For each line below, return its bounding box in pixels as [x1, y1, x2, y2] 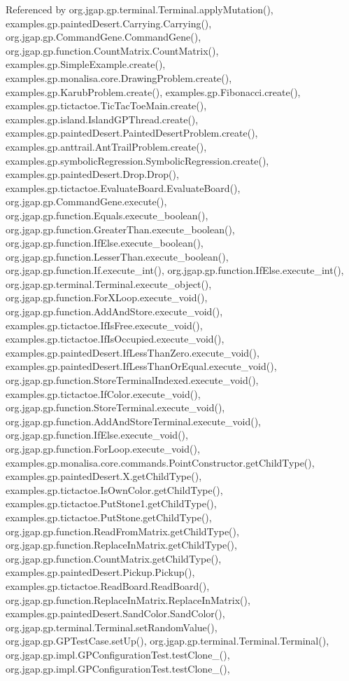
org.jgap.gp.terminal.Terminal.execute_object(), [6, 276, 212, 291]
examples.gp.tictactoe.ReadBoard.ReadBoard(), [6, 578, 210, 593]
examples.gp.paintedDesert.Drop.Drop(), [6, 167, 179, 181]
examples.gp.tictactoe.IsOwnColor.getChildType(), [6, 482, 223, 497]
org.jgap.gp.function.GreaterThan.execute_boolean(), [6, 221, 235, 236]
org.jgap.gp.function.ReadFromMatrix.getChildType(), [6, 523, 239, 538]
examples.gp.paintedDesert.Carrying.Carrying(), [6, 15, 212, 30]
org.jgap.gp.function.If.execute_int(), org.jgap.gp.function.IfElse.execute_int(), [6, 263, 344, 277]
